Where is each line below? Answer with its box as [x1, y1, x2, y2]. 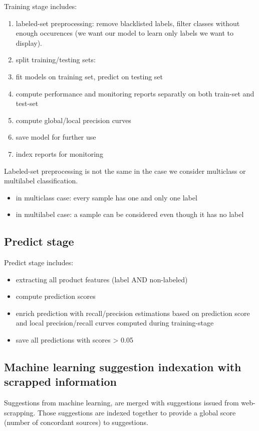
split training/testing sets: [16, 54, 96, 65]
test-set [16, 98, 39, 109]
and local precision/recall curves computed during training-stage [16, 317, 214, 328]
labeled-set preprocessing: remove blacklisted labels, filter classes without [16, 18, 240, 28]
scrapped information [4, 374, 117, 389]
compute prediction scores [16, 291, 96, 301]
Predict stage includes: [4, 257, 74, 268]
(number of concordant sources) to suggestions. [4, 417, 148, 427]
